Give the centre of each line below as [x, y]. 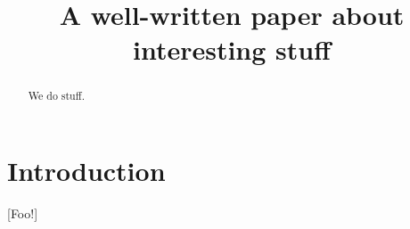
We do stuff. [56, 96]
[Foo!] [23, 213]
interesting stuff [231, 49]
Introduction [86, 171]
